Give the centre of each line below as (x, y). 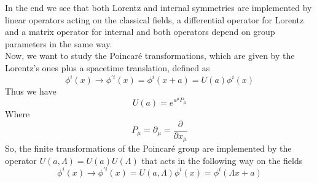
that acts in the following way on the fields (222, 160)
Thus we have (31, 91)
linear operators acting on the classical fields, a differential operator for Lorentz (155, 19)
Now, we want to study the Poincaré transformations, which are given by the (150, 56)
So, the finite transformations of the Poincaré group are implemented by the (148, 148)
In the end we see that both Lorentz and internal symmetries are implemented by (158, 7)
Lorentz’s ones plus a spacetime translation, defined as (108, 67)
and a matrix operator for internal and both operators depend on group (140, 32)
